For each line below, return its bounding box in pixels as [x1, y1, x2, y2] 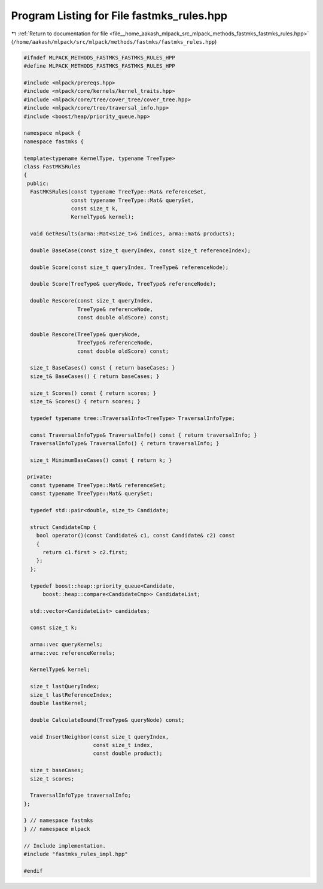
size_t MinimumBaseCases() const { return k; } [30, 456, 172, 464]
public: [27, 180, 50, 187]
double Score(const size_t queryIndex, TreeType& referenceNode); [30, 264, 229, 271]
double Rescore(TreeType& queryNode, [30, 331, 141, 338]
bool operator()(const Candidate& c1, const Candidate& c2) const [36, 532, 236, 539]
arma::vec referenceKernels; [30, 649, 116, 656]
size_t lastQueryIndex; [30, 683, 100, 690]
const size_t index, [93, 742, 154, 748]
